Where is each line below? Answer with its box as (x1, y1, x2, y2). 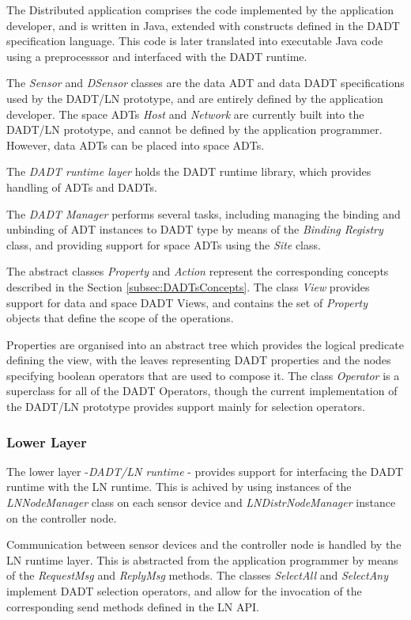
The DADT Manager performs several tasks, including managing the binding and (6, 205, 401, 222)
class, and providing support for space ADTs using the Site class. (6, 236, 321, 253)
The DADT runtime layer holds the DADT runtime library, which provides (6, 163, 371, 180)
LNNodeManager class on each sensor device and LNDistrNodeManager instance (6, 494, 396, 511)
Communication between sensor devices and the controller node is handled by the (6, 536, 402, 553)
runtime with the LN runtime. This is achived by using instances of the (6, 478, 352, 495)
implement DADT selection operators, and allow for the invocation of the (6, 583, 362, 599)
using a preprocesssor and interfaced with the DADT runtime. (6, 48, 307, 64)
